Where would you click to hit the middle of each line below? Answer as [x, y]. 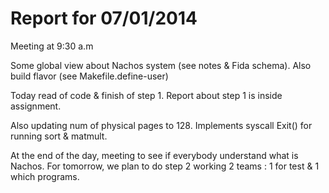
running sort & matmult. [59, 136]
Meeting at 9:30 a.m [52, 46]
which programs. [45, 176]
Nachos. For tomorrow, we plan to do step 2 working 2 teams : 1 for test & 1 [165, 166]
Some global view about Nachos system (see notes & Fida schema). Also [161, 65]
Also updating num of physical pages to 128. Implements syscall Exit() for [161, 125]
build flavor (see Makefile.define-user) [89, 76]
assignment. [36, 106]
